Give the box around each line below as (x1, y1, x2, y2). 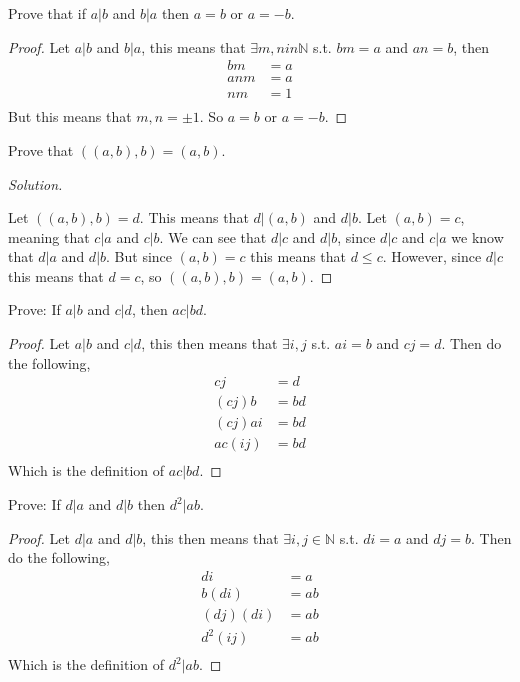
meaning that (8, 226, 90, 247)
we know (451, 226, 504, 247)
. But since (106, 246, 173, 267)
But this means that (8, 106, 132, 127)
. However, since (382, 246, 482, 267)
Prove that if (8, 3, 87, 23)
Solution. (8, 173, 63, 194)
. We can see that (159, 226, 267, 247)
